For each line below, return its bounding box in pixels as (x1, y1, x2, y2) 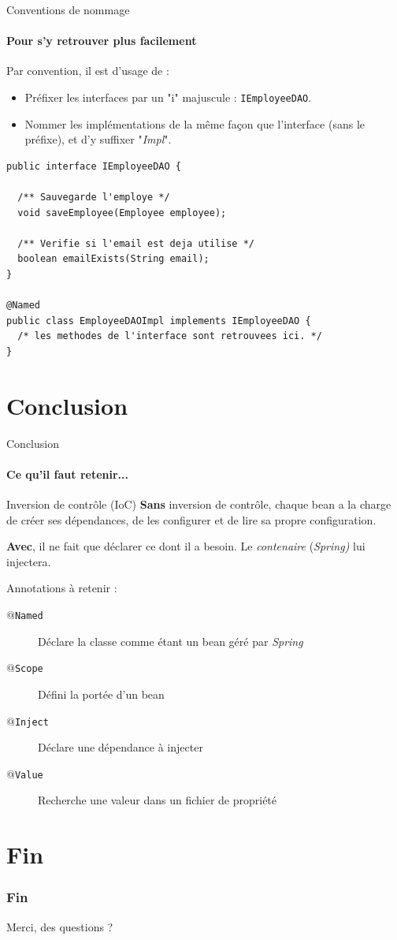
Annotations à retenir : (6, 580, 117, 596)
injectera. (6, 553, 51, 569)
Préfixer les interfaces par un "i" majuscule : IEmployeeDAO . (24, 88, 312, 105)
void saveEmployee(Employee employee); (17, 207, 227, 218)
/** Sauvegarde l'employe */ (17, 192, 170, 203)
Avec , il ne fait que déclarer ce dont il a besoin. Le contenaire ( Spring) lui (6, 538, 365, 554)
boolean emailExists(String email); (17, 253, 210, 265)
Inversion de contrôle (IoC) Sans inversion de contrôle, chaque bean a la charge (6, 496, 391, 513)
